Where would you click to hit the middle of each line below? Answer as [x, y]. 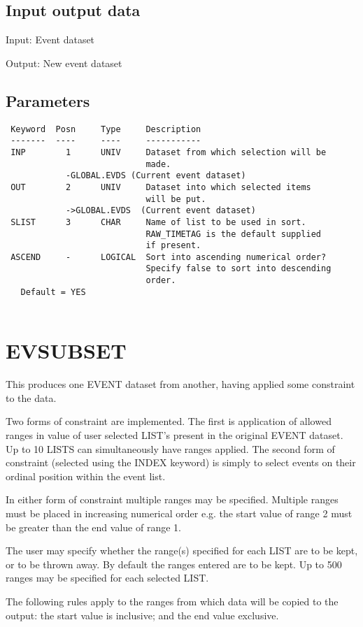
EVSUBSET [66, 351]
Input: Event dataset [50, 39]
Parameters [48, 100]
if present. [173, 246]
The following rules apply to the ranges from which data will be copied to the [172, 601]
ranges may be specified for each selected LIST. [107, 578]
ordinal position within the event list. [86, 476]
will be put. [176, 199]
